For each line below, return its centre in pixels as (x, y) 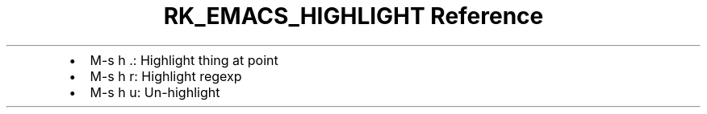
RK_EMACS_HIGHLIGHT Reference (353, 16)
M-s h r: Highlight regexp (166, 76)
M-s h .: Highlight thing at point (184, 60)
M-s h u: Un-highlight (155, 92)
